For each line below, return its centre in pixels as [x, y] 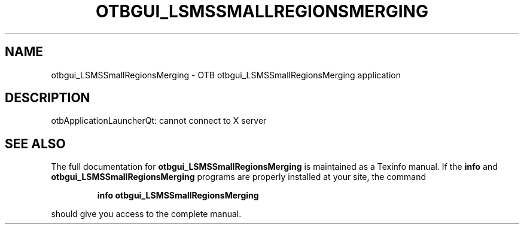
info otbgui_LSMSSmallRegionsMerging [178, 196]
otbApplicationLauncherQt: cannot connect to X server [159, 121]
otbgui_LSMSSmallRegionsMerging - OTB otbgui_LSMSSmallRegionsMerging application [226, 75]
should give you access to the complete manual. [146, 214]
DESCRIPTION [48, 98]
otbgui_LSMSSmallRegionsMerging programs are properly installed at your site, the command [239, 177]
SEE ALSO [35, 143]
